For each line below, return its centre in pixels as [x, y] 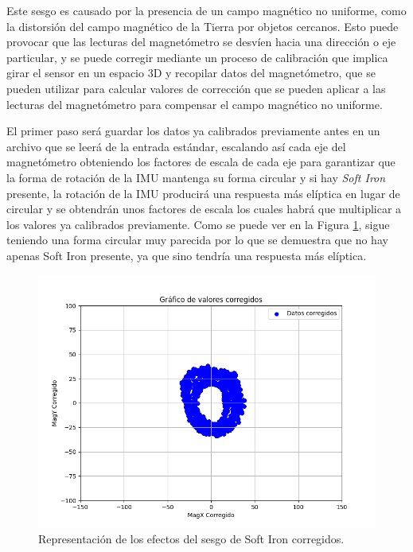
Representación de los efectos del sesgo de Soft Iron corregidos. [191, 539]
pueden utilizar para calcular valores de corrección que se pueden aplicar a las [196, 88]
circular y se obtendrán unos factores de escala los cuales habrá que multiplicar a [204, 209]
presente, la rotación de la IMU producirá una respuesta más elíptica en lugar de [203, 193]
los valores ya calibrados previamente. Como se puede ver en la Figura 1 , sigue [198, 224]
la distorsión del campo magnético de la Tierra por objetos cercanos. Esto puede [203, 26]
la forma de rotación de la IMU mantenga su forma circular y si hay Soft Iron [196, 177]
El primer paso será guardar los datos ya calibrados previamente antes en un [193, 131]
